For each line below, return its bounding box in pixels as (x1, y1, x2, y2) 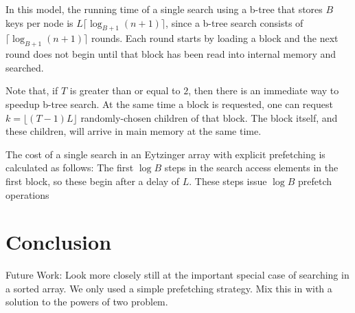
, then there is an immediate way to (188, 83, 339, 98)
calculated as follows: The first (5, 160, 134, 175)
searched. (5, 60, 44, 74)
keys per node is (5, 15, 73, 30)
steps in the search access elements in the (164, 160, 339, 175)
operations (5, 187, 49, 202)
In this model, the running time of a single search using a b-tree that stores (5, 2, 323, 16)
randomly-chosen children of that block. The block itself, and (80, 110, 338, 125)
